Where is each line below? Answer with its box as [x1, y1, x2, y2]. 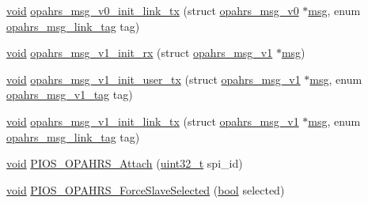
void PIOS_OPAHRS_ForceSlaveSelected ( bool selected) [6, 181, 285, 198]
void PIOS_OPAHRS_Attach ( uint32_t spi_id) [6, 155, 243, 172]
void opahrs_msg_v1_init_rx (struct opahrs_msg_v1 [6, 44, 273, 61]
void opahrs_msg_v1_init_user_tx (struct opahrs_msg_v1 [6, 70, 301, 87]
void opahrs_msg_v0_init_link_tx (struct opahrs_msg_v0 [6, 2, 299, 18]
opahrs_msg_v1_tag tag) [6, 86, 133, 103]
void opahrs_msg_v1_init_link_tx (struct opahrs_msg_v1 [6, 112, 299, 129]
